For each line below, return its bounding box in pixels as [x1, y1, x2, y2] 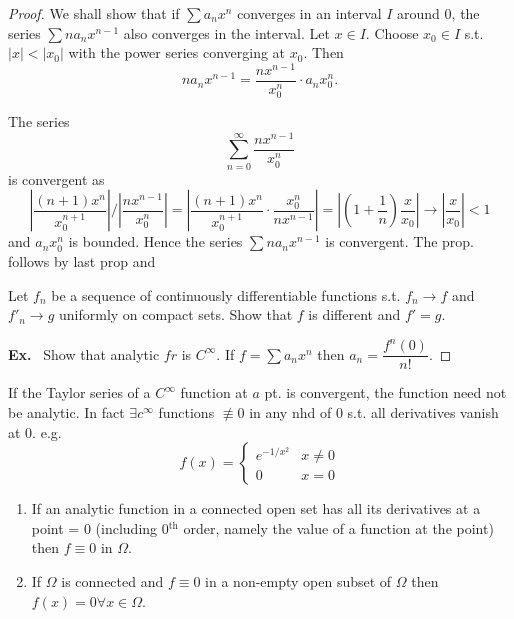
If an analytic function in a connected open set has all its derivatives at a [31, 498, 481, 519]
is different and [308, 304, 401, 325]
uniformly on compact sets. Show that [58, 304, 293, 325]
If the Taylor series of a [8, 382, 151, 403]
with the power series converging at [68, 42, 286, 63]
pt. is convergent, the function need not [264, 382, 507, 403]
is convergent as [8, 168, 105, 189]
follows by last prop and [8, 251, 156, 271]
